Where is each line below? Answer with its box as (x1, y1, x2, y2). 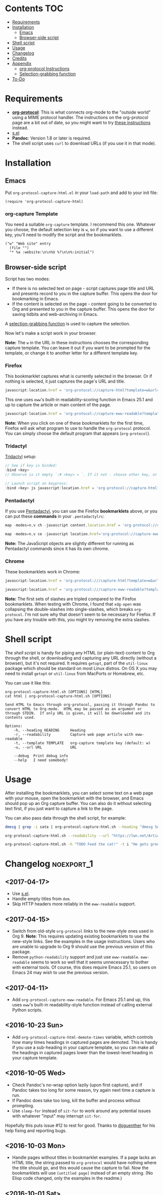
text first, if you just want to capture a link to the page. (5, 805, 113, 811)
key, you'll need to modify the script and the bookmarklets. (5, 232, 123, 238)
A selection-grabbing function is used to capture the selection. (5, 320, 130, 327)
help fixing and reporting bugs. (5, 1127, 67, 1134)
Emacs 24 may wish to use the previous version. (12, 970, 109, 976)
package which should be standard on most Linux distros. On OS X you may (5, 665, 157, 671)
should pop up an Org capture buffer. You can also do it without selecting (5, 800, 152, 806)
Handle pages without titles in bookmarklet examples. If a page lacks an (12, 1155, 156, 1160)
